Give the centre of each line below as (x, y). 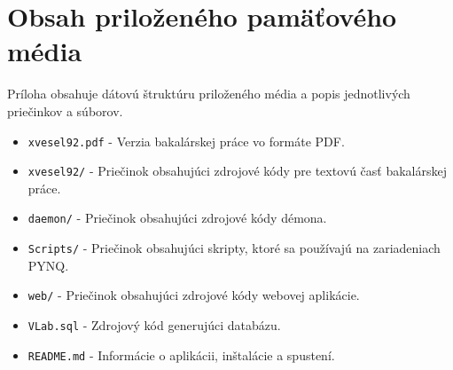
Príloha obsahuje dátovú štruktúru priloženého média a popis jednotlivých (209, 94)
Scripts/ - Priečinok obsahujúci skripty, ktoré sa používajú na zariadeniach (234, 248)
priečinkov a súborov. (65, 110)
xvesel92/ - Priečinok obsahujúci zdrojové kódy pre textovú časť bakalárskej (237, 171)
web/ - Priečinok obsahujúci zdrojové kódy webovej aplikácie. (194, 295)
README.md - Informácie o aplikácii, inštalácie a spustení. (181, 354)
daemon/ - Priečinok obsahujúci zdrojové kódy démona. (177, 218)
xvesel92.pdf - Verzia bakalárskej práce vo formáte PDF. (186, 141)
